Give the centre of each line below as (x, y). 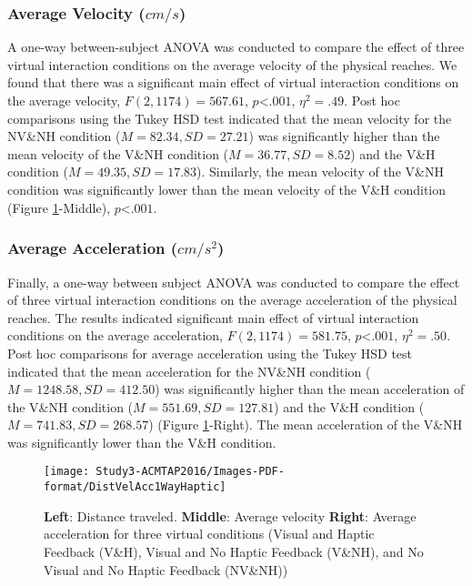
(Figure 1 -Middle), (59, 207)
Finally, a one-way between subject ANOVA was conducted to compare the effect (234, 282)
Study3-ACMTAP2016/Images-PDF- (190, 472)
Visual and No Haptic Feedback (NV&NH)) (166, 569)
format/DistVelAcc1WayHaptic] (135, 487)
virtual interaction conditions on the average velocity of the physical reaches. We (232, 64)
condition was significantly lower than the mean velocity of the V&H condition (227, 190)
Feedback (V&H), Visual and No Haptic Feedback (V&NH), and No (234, 551)
